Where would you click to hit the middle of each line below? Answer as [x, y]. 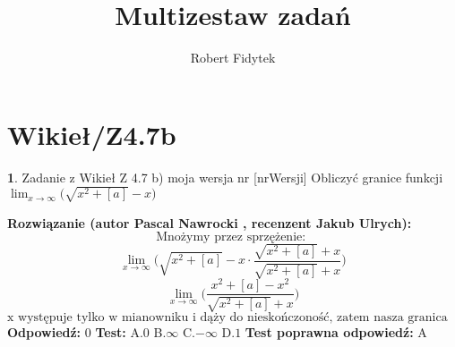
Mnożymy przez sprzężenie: [231, 237]
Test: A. [119, 331]
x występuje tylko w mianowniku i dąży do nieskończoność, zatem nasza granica [227, 317]
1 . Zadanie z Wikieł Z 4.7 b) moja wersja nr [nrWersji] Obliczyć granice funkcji [225, 177]
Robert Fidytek [233, 58]
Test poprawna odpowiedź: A [336, 331]
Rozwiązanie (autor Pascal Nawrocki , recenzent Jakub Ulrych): [210, 222]
